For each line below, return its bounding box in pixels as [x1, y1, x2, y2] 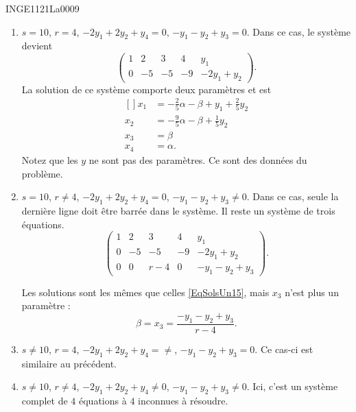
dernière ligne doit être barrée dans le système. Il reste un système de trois [21, 203, 335, 217]
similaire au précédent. [21, 356, 117, 370]
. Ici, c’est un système [246, 379, 338, 393]
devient [21, 38, 53, 53]
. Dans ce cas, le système [246, 24, 351, 38]
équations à [79, 393, 127, 407]
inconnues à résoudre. [138, 393, 228, 407]
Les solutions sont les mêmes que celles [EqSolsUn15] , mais [21, 284, 270, 299]
